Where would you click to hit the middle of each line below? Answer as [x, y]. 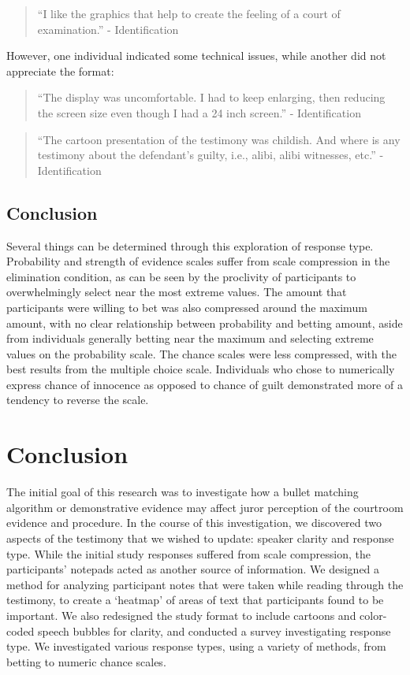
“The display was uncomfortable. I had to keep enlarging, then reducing [211, 97]
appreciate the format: [60, 70]
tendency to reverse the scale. [78, 400]
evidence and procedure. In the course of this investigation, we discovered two [194, 523]
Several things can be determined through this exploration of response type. [190, 245]
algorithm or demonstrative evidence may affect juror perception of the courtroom [205, 507]
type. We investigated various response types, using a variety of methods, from [196, 646]
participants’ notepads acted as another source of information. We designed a [193, 569]
